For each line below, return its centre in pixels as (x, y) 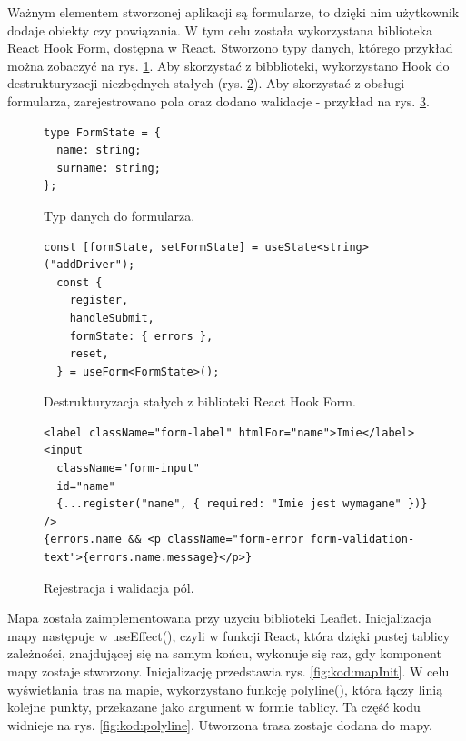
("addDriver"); (89, 265)
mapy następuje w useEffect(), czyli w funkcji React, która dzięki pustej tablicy (229, 635)
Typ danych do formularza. (119, 215)
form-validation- (362, 540)
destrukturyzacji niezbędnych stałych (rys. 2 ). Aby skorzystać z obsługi (206, 83)
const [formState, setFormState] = (151, 247)
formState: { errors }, (141, 336)
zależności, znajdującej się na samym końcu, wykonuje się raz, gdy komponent (224, 653)
